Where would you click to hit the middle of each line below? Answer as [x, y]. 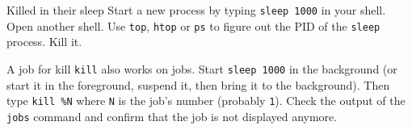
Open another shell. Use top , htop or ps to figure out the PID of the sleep [193, 25]
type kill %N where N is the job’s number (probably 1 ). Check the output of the [206, 101]
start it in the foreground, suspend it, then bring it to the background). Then [198, 84]
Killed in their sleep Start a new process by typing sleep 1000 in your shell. [196, 10]
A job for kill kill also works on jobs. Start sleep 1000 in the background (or [202, 68]
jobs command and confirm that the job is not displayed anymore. [172, 116]
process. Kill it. [44, 42]
